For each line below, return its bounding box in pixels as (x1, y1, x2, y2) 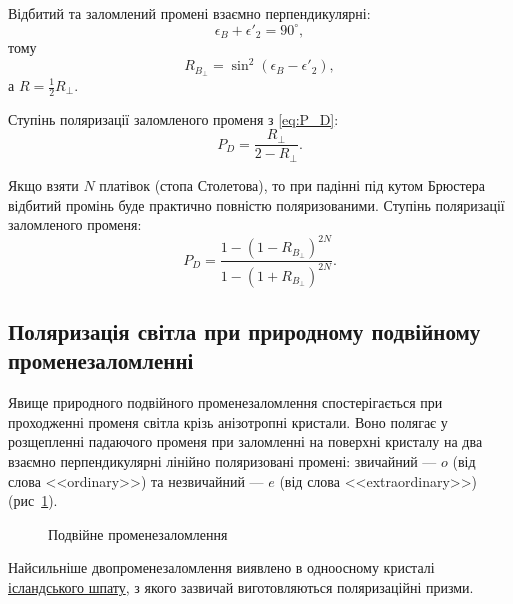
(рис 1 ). (8, 490, 58, 511)
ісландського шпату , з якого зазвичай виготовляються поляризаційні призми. (8, 576, 474, 597)
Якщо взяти (8, 174, 79, 195)
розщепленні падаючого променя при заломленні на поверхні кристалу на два (8, 431, 483, 452)
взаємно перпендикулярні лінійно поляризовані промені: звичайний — (8, 450, 437, 471)
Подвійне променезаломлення (48, 523, 228, 544)
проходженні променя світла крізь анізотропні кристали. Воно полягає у (8, 411, 448, 432)
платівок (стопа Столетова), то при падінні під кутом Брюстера (99, 174, 486, 195)
